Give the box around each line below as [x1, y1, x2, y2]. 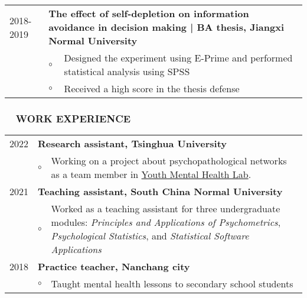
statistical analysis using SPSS [64, 64, 190, 78]
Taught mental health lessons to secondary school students [51, 277, 293, 291]
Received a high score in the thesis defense [64, 82, 240, 95]
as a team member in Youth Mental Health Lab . [51, 167, 252, 182]
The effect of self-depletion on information [48, 7, 249, 20]
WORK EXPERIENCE [15, 111, 131, 125]
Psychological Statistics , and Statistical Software [51, 229, 249, 243]
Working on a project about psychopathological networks [51, 154, 287, 168]
